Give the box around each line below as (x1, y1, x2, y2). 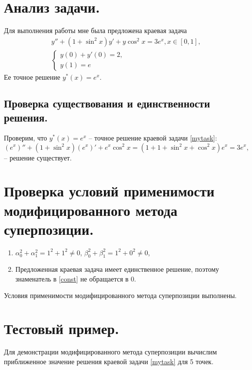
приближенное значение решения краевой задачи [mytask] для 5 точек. (4, 356, 214, 366)
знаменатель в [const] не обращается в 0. (15, 274, 136, 284)
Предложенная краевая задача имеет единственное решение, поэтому (15, 264, 219, 274)
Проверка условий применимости (4, 181, 215, 201)
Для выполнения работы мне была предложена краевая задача (4, 25, 187, 35)
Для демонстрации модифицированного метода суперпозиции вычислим (4, 347, 217, 357)
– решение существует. (4, 152, 72, 162)
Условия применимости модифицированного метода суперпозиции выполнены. (4, 290, 237, 300)
